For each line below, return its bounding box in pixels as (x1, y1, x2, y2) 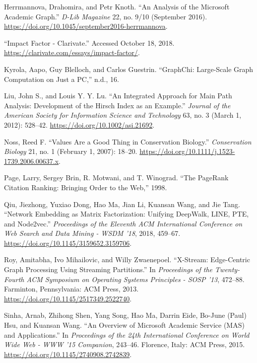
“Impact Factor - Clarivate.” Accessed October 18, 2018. (4, 37, 175, 48)
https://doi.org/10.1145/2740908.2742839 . (4, 349, 132, 359)
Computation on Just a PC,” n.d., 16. (4, 73, 119, 84)
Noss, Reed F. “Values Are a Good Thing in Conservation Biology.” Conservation (4, 136, 252, 146)
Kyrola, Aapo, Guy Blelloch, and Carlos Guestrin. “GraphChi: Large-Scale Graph (4, 64, 254, 74)
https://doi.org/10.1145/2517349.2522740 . (4, 293, 132, 303)
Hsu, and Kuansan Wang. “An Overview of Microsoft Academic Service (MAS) (4, 320, 245, 330)
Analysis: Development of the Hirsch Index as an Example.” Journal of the (4, 100, 231, 110)
